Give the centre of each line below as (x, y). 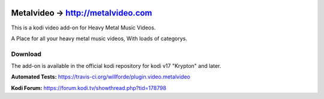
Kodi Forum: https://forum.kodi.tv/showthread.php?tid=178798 (89, 88)
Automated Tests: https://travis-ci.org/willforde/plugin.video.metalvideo (100, 77)
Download (26, 54)
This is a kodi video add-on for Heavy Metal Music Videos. (83, 28)
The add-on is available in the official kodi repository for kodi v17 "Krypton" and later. (116, 66)
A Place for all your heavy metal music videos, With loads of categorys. (99, 38)
